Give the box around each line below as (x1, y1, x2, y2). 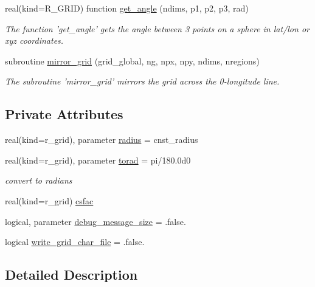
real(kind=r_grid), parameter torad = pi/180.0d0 (5, 153, 191, 166)
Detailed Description (5, 265, 138, 284)
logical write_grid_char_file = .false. (5, 235, 145, 248)
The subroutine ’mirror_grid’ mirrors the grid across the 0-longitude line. (5, 75, 280, 88)
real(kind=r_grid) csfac (5, 194, 94, 207)
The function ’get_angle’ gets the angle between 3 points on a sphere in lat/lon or (5, 22, 310, 35)
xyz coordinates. (5, 34, 64, 47)
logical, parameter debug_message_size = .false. (5, 215, 186, 227)
